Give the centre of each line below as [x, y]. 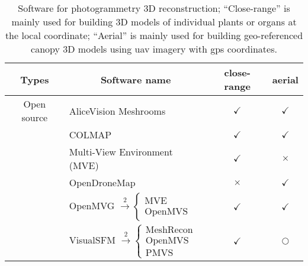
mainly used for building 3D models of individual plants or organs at [154, 22]
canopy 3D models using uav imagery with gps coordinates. [154, 49]
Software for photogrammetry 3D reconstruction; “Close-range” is [154, 8]
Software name [136, 79]
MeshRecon [169, 230]
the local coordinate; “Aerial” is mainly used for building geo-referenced [154, 35]
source [35, 117]
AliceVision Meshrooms [117, 111]
